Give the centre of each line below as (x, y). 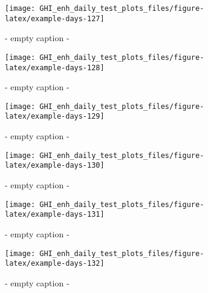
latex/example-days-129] (55, 117)
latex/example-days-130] (55, 166)
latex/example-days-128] (55, 67)
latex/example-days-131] (55, 215)
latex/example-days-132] (55, 264)
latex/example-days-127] (55, 18)
